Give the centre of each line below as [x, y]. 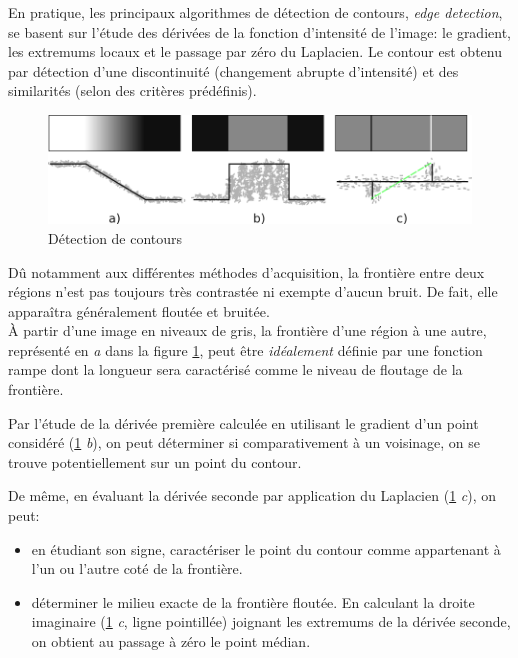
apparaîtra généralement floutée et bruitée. [139, 310]
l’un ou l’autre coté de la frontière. [137, 568]
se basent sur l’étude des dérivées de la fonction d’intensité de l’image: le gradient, [259, 31]
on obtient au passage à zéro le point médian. [171, 641]
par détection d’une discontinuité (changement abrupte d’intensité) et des [233, 70]
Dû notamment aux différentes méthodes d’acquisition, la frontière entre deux [246, 271]
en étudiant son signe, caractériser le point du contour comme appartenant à [266, 548]
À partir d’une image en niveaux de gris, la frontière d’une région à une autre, [247, 330]
